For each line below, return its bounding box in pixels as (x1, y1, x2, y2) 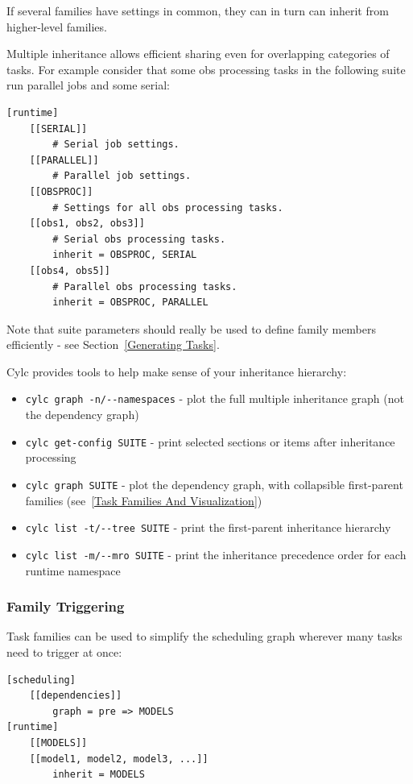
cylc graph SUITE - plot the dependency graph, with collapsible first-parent (25, 475, 403, 492)
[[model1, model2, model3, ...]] (29, 753, 209, 765)
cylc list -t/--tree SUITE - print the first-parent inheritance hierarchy (25, 519, 391, 536)
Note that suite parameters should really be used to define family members (6, 320, 377, 337)
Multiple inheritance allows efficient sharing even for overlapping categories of (6, 45, 390, 62)
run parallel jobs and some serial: (6, 77, 170, 93)
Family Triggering (6, 596, 125, 616)
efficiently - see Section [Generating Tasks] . (6, 336, 220, 353)
